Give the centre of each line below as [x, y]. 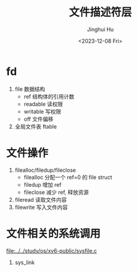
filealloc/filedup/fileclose [45, 170]
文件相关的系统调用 [53, 233]
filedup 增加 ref [42, 184]
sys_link [25, 262]
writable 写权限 [42, 111]
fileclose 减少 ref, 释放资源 [56, 192]
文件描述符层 [100, 12]
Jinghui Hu [100, 29]
